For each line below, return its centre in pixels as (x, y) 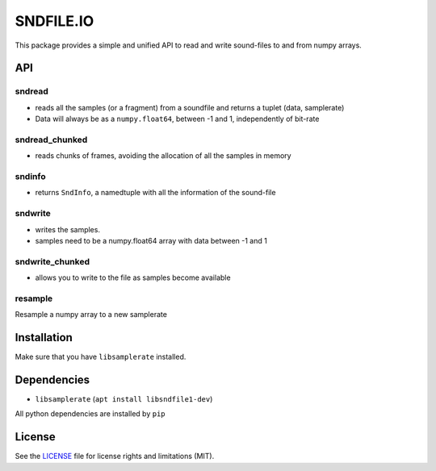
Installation (44, 338)
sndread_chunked (51, 140)
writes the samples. (68, 229)
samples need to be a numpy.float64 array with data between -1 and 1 (151, 240)
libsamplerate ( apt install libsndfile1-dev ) (124, 399)
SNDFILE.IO (55, 21)
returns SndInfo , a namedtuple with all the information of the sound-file (155, 193)
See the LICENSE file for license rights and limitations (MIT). (115, 456)
